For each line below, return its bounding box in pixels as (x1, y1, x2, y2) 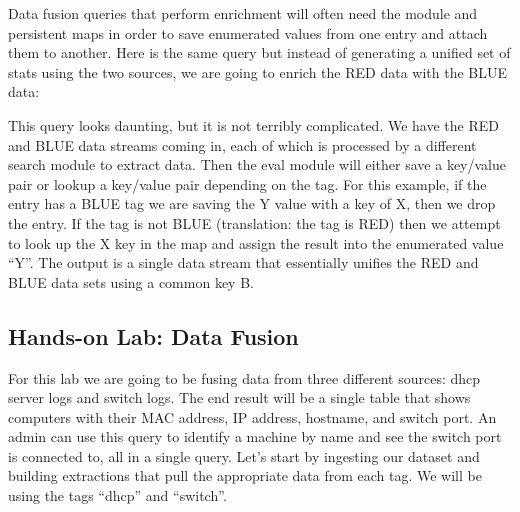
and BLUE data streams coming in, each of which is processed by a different (8, 134, 477, 155)
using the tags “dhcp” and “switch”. (8, 485, 227, 506)
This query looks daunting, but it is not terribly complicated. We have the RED (8, 114, 499, 135)
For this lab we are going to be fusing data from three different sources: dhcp (8, 367, 481, 388)
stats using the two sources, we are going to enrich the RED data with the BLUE (8, 61, 508, 82)
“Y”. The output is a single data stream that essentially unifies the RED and (8, 252, 479, 273)
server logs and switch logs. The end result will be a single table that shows (8, 387, 471, 408)
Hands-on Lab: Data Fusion (8, 320, 299, 351)
